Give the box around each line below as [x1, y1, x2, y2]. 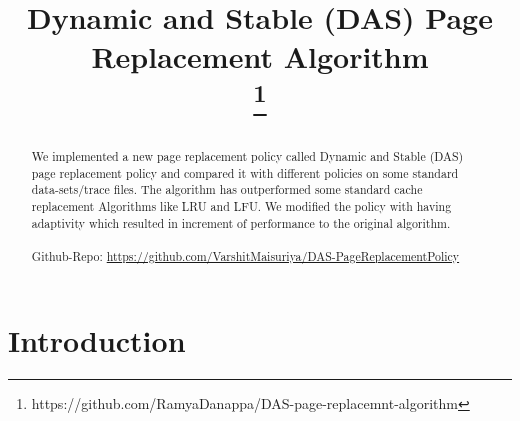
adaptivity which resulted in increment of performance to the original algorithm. [31, 214, 451, 231]
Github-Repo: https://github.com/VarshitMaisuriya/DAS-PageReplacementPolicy [31, 248, 460, 265]
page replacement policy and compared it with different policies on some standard [31, 164, 459, 181]
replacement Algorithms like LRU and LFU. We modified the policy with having [31, 198, 452, 215]
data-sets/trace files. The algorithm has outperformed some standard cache [31, 181, 423, 198]
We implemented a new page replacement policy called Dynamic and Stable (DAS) [31, 148, 464, 165]
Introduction [8, 319, 186, 360]
